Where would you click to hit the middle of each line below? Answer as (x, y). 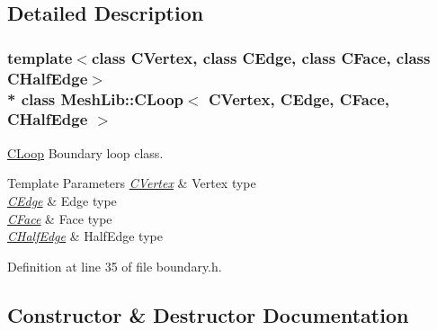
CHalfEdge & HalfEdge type (85, 236)
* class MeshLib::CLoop (96, 98)
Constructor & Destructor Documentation (208, 314)
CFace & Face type (60, 218)
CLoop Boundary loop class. (85, 152)
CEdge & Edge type (62, 200)
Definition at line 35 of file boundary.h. (115, 266)
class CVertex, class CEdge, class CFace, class (261, 57)
